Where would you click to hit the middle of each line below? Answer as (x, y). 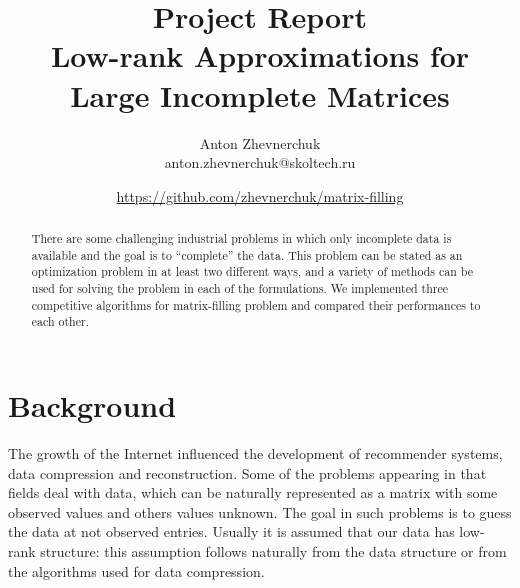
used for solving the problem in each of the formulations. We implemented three (239, 288)
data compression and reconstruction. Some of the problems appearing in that (247, 472)
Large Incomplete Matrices (260, 94)
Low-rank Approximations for (260, 55)
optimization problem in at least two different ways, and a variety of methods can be (252, 271)
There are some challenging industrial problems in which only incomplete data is (241, 238)
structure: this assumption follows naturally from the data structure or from (273, 550)
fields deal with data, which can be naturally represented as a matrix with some (253, 492)
